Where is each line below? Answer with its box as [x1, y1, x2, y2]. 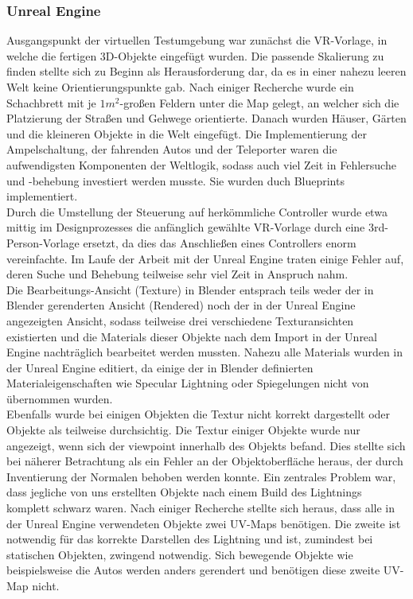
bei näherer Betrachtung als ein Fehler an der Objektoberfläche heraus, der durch [6, 453, 403, 469]
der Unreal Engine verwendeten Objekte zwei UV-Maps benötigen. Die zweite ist [6, 515, 401, 531]
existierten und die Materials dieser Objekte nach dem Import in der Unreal [6, 328, 377, 344]
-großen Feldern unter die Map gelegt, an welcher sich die [119, 94, 399, 111]
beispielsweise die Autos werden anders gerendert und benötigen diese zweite [6, 562, 380, 578]
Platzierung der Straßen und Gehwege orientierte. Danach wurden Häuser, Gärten [6, 110, 407, 126]
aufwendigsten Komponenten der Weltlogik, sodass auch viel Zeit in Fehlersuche [6, 156, 396, 173]
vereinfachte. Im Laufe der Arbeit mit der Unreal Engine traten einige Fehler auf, [6, 250, 404, 266]
